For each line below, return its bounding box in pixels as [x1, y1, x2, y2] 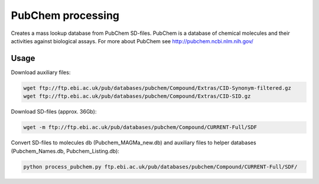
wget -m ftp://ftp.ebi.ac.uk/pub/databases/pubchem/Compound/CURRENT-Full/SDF [23, 124, 257, 131]
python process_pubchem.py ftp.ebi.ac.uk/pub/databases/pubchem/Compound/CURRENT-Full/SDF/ [23, 163, 298, 170]
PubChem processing [11, 9, 120, 22]
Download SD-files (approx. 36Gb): [11, 108, 97, 115]
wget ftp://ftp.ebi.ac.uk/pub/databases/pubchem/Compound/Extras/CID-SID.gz [23, 93, 251, 100]
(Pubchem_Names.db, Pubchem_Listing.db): [11, 147, 119, 154]
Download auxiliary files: [11, 69, 71, 76]
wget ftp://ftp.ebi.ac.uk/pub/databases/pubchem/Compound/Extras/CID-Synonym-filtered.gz [23, 85, 292, 91]
